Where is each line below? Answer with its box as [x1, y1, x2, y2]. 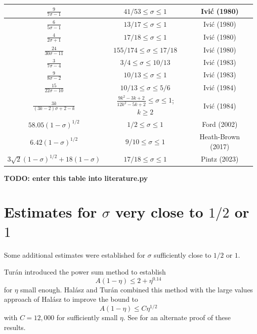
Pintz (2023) [201, 154, 239, 164]
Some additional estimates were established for [4, 250, 145, 260]
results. [4, 322, 26, 332]
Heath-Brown [199, 131, 240, 142]
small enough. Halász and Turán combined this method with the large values [20, 284, 253, 294]
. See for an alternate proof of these [123, 312, 231, 322]
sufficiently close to [154, 250, 212, 260]
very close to [115, 202, 204, 222]
